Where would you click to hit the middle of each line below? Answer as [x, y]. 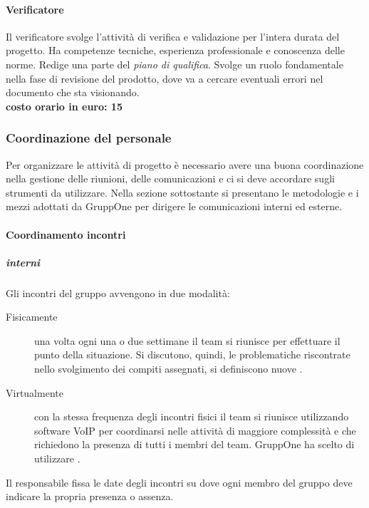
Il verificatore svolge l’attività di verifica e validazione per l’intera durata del [173, 36]
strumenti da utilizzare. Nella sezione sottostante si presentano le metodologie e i [182, 192]
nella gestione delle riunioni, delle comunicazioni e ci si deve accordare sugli [170, 178]
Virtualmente [35, 392]
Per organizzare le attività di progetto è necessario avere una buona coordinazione [185, 164]
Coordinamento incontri [66, 234]
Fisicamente [32, 317]
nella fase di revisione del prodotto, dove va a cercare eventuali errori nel [165, 78]
